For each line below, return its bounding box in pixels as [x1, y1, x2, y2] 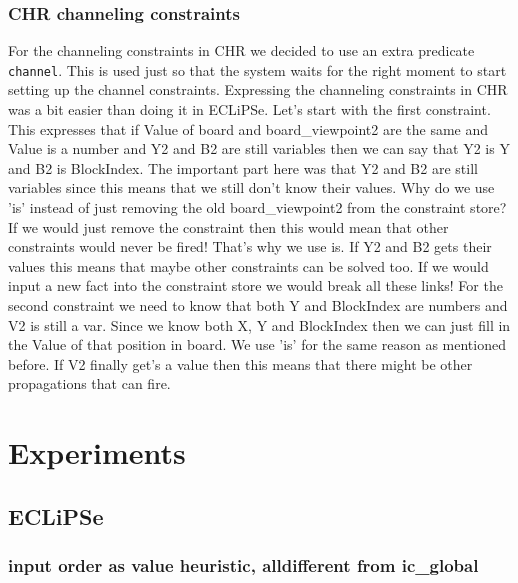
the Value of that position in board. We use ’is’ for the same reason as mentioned [8, 334, 506, 355]
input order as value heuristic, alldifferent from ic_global [8, 553, 479, 578]
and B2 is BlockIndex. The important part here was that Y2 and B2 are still [8, 157, 478, 178]
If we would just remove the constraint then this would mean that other [8, 216, 449, 237]
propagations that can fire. [8, 373, 171, 394]
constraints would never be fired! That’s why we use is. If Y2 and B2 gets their [8, 236, 492, 257]
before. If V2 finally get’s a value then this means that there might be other [8, 353, 473, 374]
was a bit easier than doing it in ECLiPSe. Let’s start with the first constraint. [8, 99, 491, 120]
